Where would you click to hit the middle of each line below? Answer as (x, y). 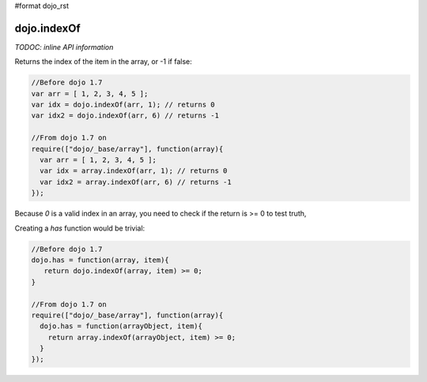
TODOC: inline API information (64, 47)
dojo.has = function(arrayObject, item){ (121, 326)
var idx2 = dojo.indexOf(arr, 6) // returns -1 (125, 116)
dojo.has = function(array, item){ (100, 260)
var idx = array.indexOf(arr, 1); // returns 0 (134, 171)
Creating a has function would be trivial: (80, 228)
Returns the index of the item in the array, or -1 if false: (104, 62)
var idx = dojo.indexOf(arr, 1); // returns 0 (123, 105)
